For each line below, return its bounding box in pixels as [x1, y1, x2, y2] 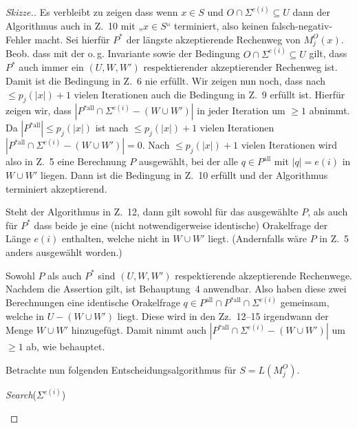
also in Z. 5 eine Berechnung [6, 154, 127, 169]
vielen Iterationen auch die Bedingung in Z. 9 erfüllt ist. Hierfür [74, 87, 345, 101]
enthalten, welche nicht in [61, 231, 170, 246]
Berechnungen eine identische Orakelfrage [6, 295, 180, 310]
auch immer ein [19, 60, 84, 74]
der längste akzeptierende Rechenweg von [126, 32, 301, 46]
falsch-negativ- [271, 19, 333, 33]
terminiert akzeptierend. [6, 181, 107, 195]
